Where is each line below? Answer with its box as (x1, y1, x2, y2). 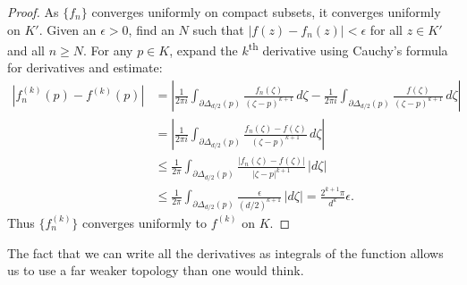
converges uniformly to (82, 213, 208, 231)
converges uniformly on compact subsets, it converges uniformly (91, 3, 441, 21)
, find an (128, 20, 174, 38)
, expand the (169, 40, 238, 59)
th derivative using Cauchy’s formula (248, 38, 448, 59)
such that (192, 20, 244, 38)
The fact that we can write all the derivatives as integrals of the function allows (7, 243, 444, 262)
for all (369, 20, 403, 38)
